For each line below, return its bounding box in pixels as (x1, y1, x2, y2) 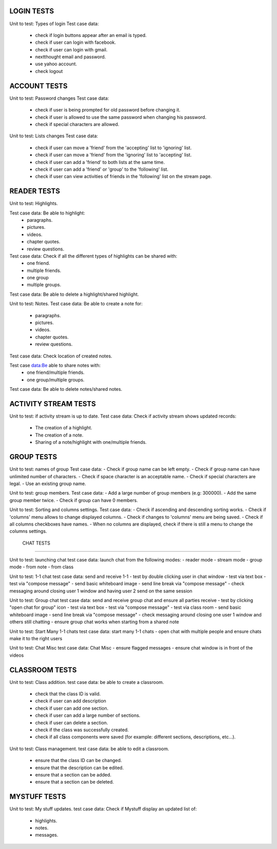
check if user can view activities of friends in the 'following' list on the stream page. (35, 173, 212, 179)
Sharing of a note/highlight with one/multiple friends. (35, 439, 147, 445)
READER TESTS (9, 187, 60, 195)
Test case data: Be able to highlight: (9, 210, 86, 216)
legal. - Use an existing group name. (9, 480, 87, 486)
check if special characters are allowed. (35, 121, 120, 127)
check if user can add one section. (35, 705, 109, 711)
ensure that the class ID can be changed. (35, 757, 122, 764)
